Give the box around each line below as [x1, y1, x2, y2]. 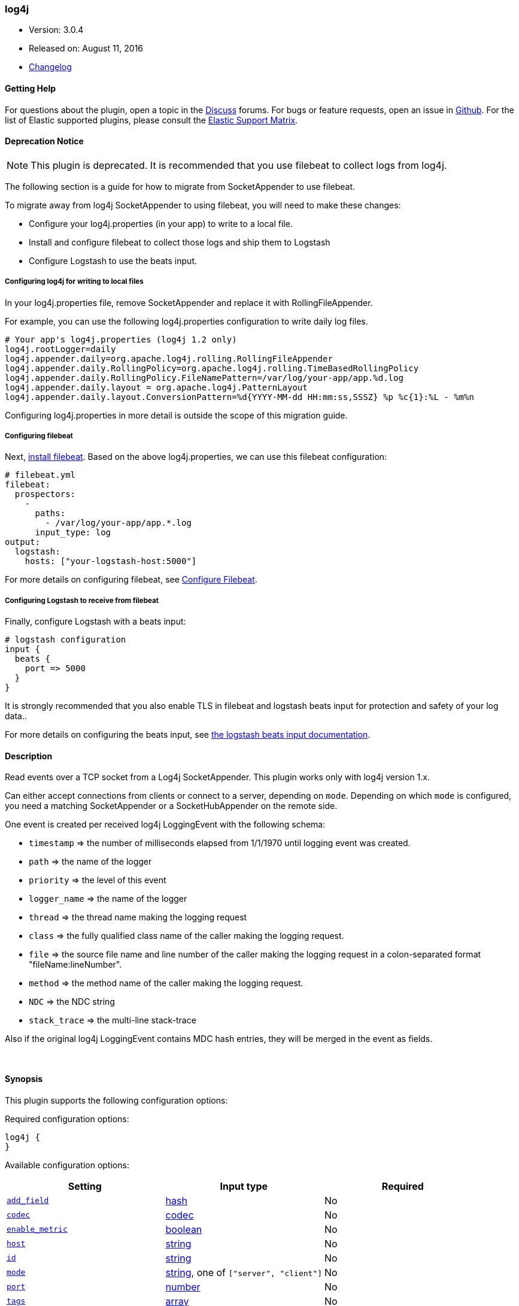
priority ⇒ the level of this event [29, 875, 166, 886]
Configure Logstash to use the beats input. [29, 255, 197, 266]
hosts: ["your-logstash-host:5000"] [25, 556, 197, 566]
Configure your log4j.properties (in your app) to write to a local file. [29, 218, 293, 229]
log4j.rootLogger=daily [5, 344, 116, 354]
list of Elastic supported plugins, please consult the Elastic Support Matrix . [5, 114, 298, 125]
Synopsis [5, 1073, 43, 1084]
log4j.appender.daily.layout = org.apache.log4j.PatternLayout [5, 382, 308, 392]
